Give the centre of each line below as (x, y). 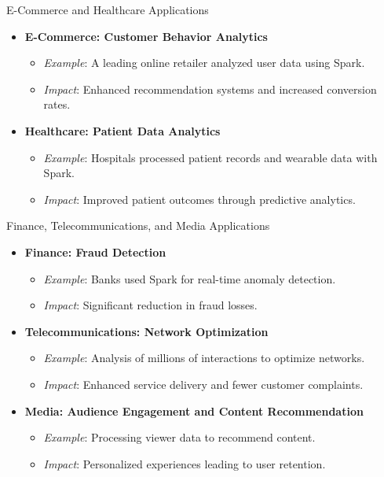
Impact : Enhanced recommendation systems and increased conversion (210, 89)
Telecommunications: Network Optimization (146, 331)
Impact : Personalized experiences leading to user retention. (185, 463)
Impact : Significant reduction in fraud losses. (150, 305)
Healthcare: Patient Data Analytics (123, 130)
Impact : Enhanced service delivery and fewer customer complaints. (203, 384)
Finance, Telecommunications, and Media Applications (138, 226)
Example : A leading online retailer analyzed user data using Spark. (204, 63)
